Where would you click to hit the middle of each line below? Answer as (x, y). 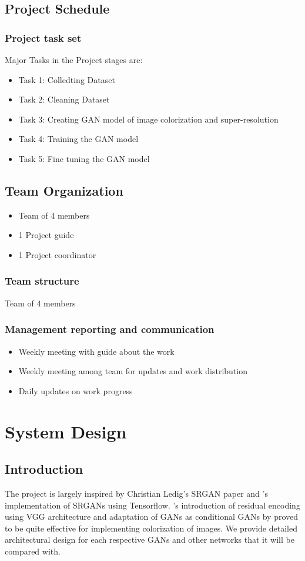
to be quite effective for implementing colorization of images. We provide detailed (151, 528)
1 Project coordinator (57, 254)
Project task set (43, 37)
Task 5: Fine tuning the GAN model (84, 158)
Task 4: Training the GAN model (78, 139)
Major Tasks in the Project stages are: (74, 60)
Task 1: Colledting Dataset (67, 79)
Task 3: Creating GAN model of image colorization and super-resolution (148, 119)
